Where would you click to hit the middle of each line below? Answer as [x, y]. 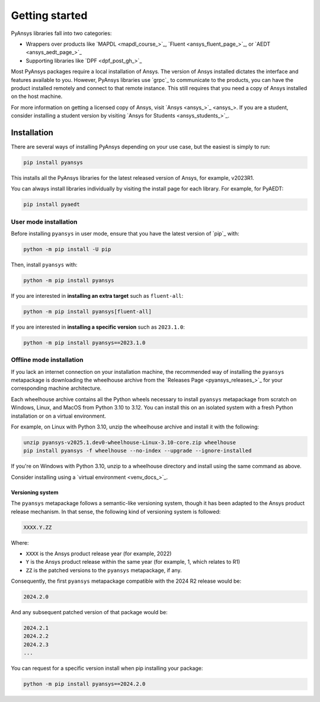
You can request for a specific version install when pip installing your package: [107, 668]
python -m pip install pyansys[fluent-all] [88, 311]
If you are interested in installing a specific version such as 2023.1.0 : [98, 327]
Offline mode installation [47, 360]
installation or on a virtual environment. [59, 416]
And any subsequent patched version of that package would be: [89, 612]
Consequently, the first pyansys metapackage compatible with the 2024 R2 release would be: [126, 581]
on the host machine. [37, 96]
